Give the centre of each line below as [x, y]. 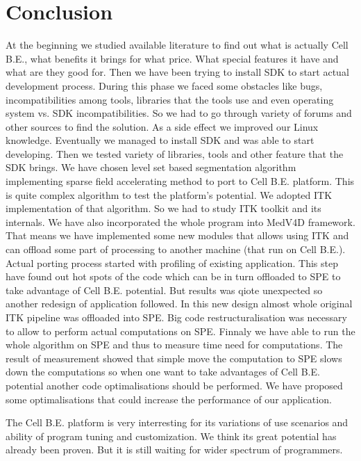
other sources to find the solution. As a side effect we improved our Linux [162, 126]
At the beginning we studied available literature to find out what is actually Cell [177, 45]
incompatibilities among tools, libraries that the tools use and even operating [170, 99]
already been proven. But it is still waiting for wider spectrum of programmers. [174, 450]
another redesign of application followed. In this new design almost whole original [179, 304]
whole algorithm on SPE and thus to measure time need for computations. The [174, 345]
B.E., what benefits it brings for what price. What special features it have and [172, 58]
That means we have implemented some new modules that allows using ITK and [177, 235]
